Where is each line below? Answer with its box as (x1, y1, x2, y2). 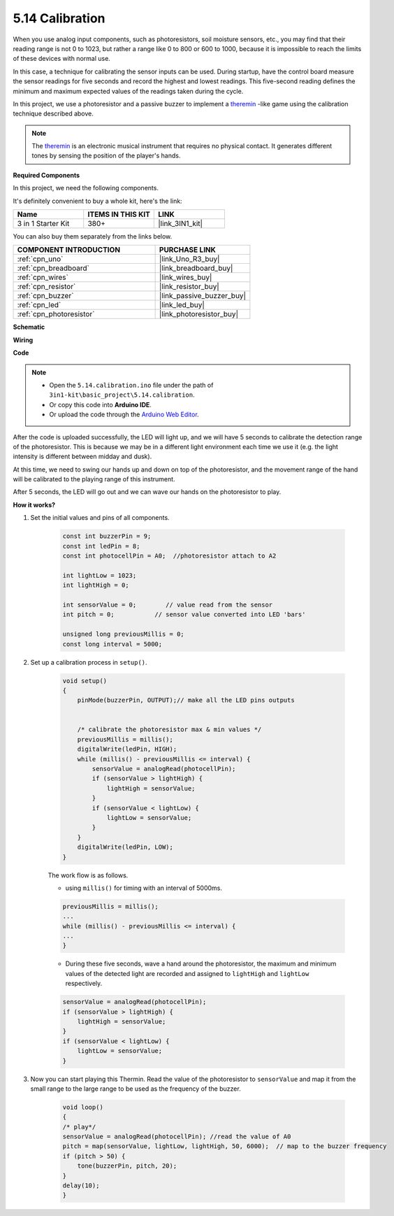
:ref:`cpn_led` (17, 300, 61, 310)
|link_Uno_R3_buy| (159, 254, 220, 264)
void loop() (62, 1103, 104, 1111)
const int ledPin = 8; (62, 542, 140, 550)
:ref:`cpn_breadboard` (17, 263, 90, 273)
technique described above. (13, 109, 94, 118)
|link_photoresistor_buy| (159, 309, 239, 319)
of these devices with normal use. (13, 55, 111, 63)
